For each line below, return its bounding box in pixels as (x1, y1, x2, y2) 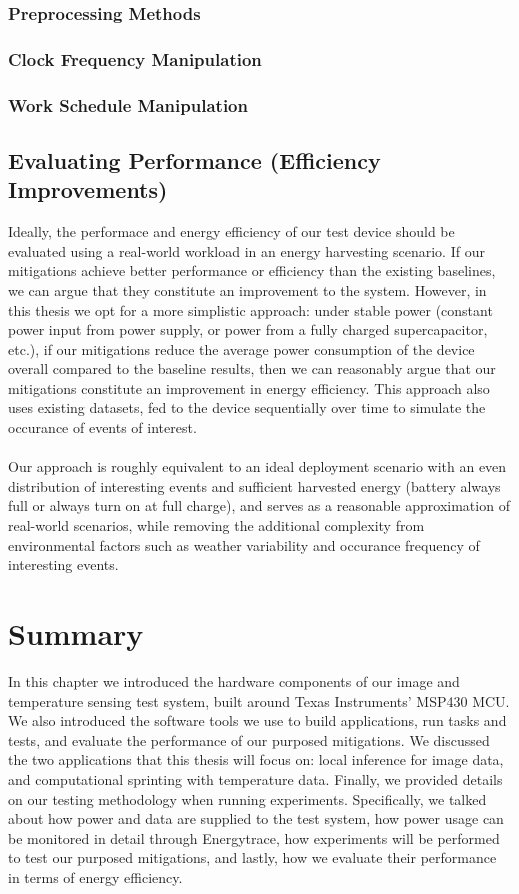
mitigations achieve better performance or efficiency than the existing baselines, (8, 260, 496, 281)
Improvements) (8, 174, 168, 205)
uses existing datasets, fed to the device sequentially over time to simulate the (8, 397, 486, 418)
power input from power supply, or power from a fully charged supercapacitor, (8, 319, 488, 340)
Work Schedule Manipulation (8, 92, 248, 117)
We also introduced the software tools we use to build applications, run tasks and (8, 710, 507, 731)
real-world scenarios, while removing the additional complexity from (8, 515, 425, 536)
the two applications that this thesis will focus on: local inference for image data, (8, 749, 504, 770)
